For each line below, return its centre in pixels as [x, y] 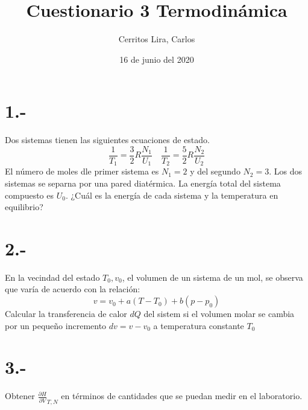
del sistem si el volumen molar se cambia [219, 314]
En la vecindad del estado [52, 277]
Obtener [20, 396]
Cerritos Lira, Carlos [157, 39]
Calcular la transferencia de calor [66, 314]
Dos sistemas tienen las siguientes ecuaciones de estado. [107, 140]
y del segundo [215, 171]
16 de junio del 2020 [157, 59]
